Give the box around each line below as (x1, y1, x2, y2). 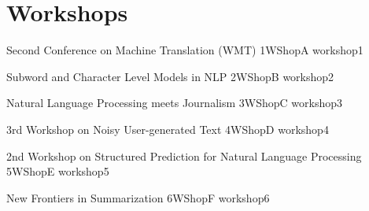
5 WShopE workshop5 (6, 163, 109, 180)
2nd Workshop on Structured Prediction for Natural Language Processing (6, 147, 362, 164)
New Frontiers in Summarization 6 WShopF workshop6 (6, 189, 270, 205)
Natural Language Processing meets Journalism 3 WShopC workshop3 (6, 94, 343, 111)
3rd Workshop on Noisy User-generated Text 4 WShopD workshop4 (6, 120, 329, 137)
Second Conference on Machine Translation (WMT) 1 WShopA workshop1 (6, 42, 363, 58)
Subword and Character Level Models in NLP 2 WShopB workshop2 (6, 68, 334, 84)
